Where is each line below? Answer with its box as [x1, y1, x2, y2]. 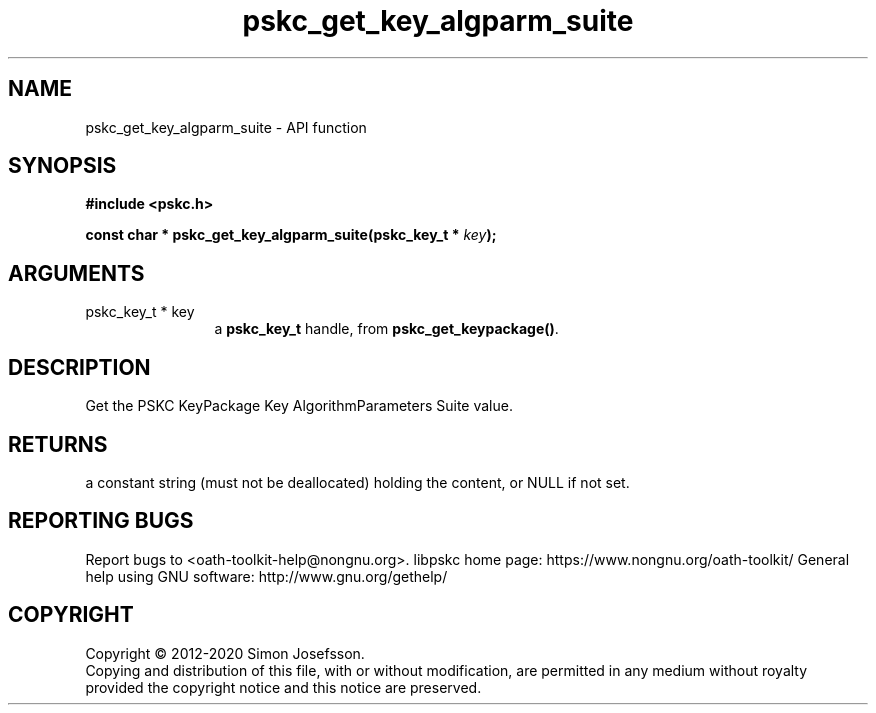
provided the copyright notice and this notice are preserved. [85, 678, 482, 696]
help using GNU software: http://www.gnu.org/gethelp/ [85, 567, 448, 585]
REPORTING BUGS [8, 508, 194, 534]
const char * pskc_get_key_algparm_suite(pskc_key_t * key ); [85, 226, 497, 244]
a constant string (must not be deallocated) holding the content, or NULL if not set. [85, 473, 630, 491]
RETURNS [8, 431, 108, 457]
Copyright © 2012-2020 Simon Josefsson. [85, 644, 365, 662]
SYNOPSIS [8, 153, 117, 179]
